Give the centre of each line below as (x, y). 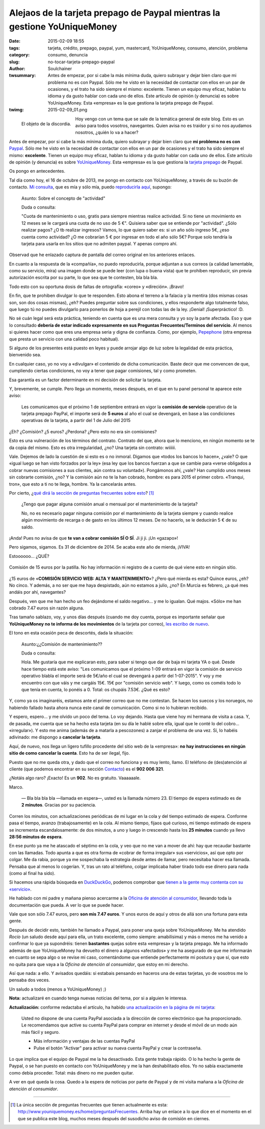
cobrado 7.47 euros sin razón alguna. (47, 608)
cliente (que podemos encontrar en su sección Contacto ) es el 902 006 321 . (87, 769)
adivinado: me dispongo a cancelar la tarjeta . (55, 737)
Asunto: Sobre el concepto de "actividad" (63, 198)
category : (19, 55)
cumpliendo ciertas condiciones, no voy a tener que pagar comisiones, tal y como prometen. (103, 371)
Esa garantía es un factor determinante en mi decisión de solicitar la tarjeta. (85, 380)
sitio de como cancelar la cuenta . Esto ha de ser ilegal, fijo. (69, 753)
